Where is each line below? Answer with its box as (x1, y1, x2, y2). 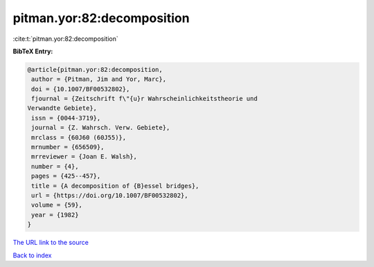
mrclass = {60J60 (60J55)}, (31, 133, 127, 141)
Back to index (12, 251, 52, 259)
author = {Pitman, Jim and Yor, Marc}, (31, 75, 166, 83)
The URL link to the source (12, 239, 89, 247)
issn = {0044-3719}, (31, 114, 101, 122)
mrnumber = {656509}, (31, 143, 105, 151)
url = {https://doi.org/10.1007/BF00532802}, (31, 192, 188, 199)
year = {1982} (31, 211, 79, 219)
